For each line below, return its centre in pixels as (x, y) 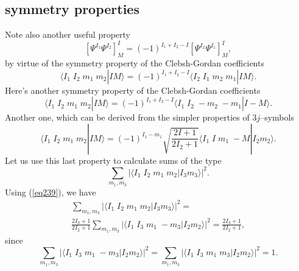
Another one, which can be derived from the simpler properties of (127, 117)
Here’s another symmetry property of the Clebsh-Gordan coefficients (133, 90)
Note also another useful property (68, 34)
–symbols (277, 117)
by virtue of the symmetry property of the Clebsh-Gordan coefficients (135, 63)
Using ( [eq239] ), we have (51, 192)
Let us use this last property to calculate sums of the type (113, 160)
